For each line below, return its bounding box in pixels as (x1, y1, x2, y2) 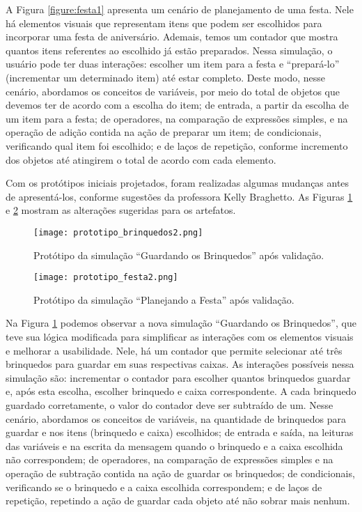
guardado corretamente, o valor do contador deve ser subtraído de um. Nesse (6, 397, 333, 412)
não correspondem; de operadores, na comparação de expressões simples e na (6, 452, 333, 467)
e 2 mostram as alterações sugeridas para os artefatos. (6, 203, 236, 217)
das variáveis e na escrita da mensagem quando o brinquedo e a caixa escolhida (6, 438, 343, 453)
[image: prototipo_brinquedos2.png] (33, 227, 203, 238)
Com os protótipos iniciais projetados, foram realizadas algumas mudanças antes (6, 176, 349, 190)
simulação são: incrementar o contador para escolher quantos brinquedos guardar (6, 370, 351, 385)
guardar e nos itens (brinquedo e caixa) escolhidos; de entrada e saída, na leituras (6, 425, 354, 440)
